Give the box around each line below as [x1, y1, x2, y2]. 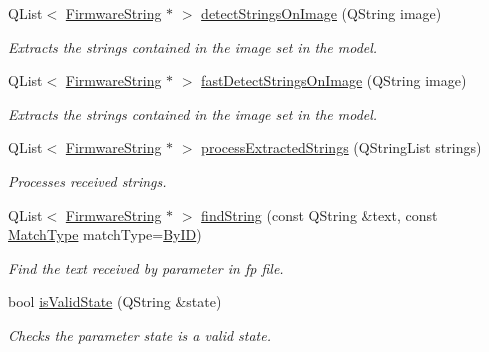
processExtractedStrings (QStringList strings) [201, 137, 482, 158]
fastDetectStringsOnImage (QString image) [201, 70, 467, 91]
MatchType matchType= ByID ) [8, 224, 202, 245]
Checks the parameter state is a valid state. [8, 324, 272, 345]
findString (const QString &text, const [201, 204, 438, 225]
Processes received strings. [8, 170, 167, 191]
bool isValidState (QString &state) [8, 291, 222, 312]
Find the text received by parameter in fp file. [8, 257, 284, 278]
